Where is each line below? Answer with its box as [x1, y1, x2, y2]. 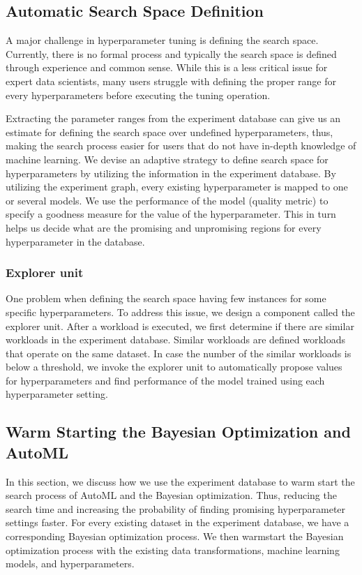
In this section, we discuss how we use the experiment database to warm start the [6, 474, 355, 488]
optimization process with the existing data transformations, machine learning [6, 542, 340, 557]
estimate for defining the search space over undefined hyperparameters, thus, [6, 124, 333, 139]
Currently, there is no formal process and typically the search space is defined [6, 46, 337, 61]
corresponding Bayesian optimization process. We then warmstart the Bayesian [6, 529, 344, 544]
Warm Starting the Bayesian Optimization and [6, 421, 351, 442]
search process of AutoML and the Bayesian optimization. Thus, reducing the [6, 488, 337, 502]
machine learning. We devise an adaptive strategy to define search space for [6, 151, 329, 166]
